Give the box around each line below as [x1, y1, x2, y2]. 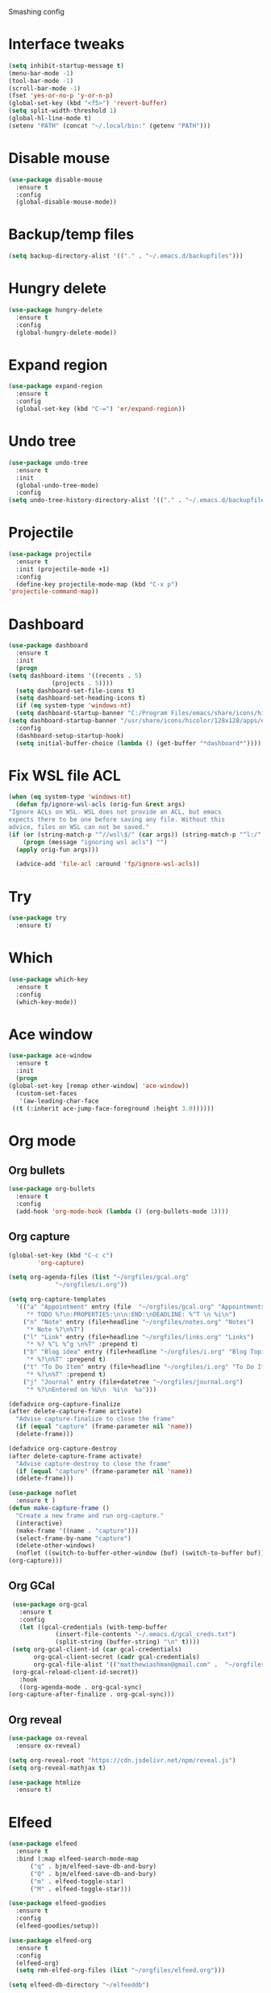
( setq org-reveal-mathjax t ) [8, 1764, 106, 1772]
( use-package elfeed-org [8, 1936, 92, 1945]
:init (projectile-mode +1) [15, 565, 110, 573]
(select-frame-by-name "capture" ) [15, 1534, 131, 1543]
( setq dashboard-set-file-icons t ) [15, 686, 135, 695]
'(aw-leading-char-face [19, 1097, 99, 1105]
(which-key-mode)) [15, 998, 78, 1006]
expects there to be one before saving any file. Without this [8, 815, 226, 824]
